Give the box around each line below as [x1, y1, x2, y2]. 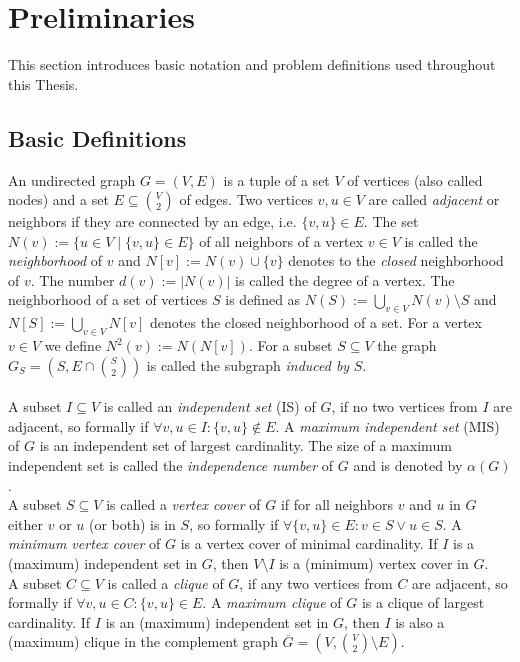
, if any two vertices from [239, 572, 393, 593]
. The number [30, 269, 115, 290]
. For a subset [248, 335, 333, 356]
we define [44, 335, 102, 356]
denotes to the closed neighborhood [288, 250, 504, 271]
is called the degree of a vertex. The [235, 269, 455, 290]
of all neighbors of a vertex [199, 230, 364, 251]
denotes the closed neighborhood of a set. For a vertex [150, 312, 482, 333]
